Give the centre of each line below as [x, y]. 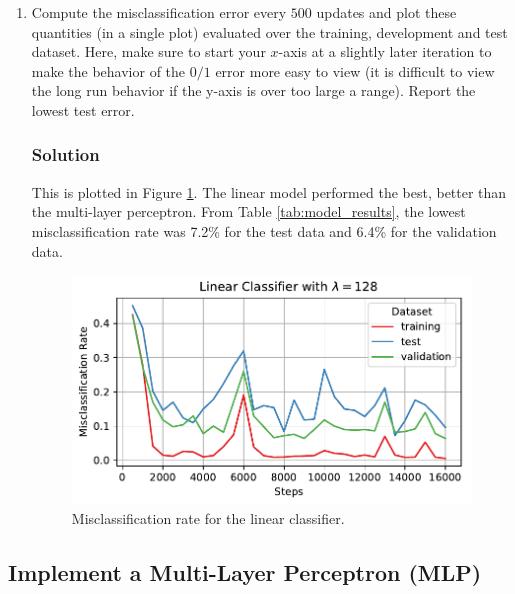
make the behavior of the [108, 70]
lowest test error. [83, 109]
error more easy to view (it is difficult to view [355, 70]
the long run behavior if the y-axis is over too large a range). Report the [253, 90]
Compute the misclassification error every [159, 12]
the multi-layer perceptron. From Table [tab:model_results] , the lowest [248, 211]
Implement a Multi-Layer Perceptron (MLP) [245, 572]
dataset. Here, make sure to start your [148, 51]
